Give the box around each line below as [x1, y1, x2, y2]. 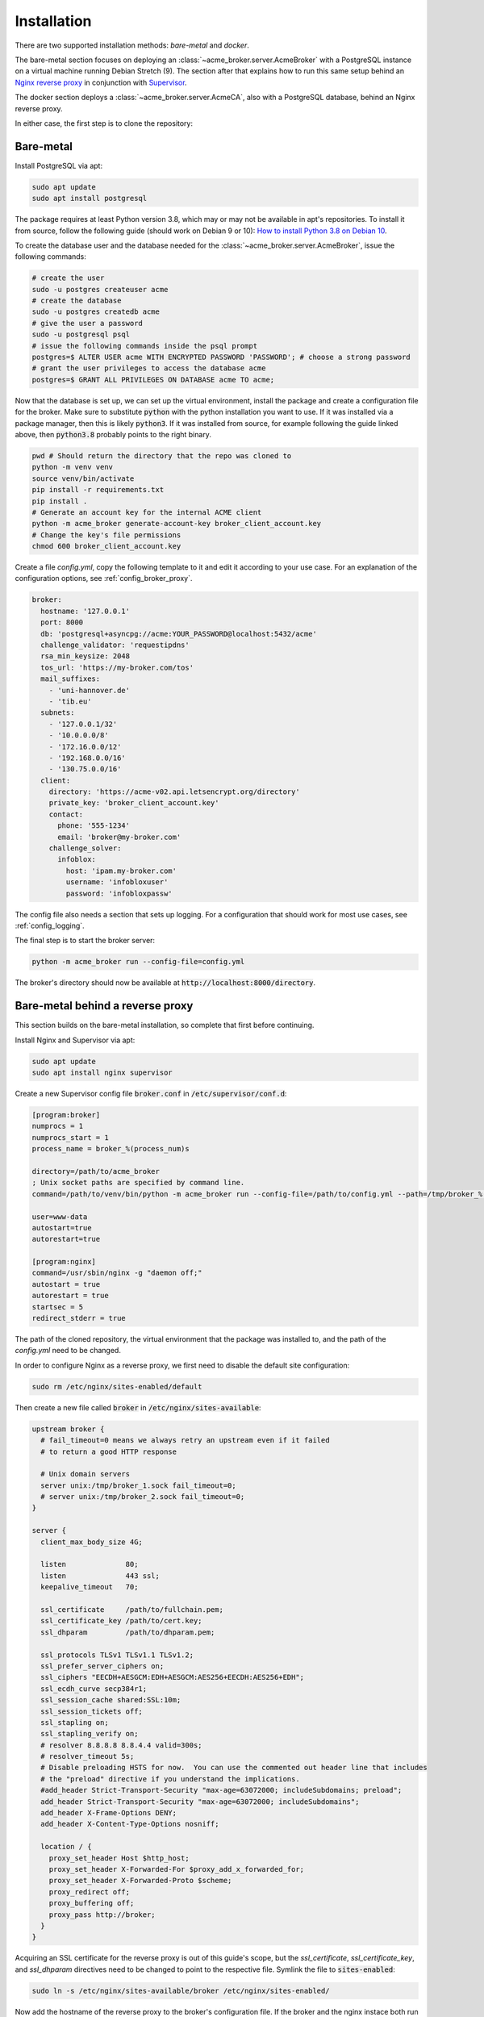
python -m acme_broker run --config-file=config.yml [31, 957, 245, 967]
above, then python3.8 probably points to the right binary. [15, 429, 211, 439]
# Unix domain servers [40, 1469, 131, 1479]
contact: [48, 809, 84, 819]
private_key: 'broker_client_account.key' [48, 799, 219, 808]
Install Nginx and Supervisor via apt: [15, 1035, 136, 1045]
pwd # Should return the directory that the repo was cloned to [31, 451, 292, 460]
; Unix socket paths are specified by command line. [31, 1178, 245, 1188]
